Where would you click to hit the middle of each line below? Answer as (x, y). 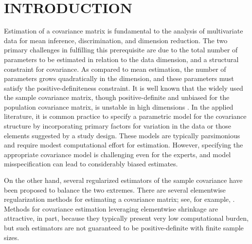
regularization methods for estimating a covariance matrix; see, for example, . (119, 199)
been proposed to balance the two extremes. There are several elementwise (115, 189)
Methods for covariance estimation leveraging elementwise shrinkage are (111, 208)
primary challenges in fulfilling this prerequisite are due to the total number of (121, 50)
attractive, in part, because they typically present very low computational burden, (126, 218)
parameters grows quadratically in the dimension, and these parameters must (119, 78)
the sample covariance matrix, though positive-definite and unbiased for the (117, 97)
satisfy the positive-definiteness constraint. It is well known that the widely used (124, 88)
